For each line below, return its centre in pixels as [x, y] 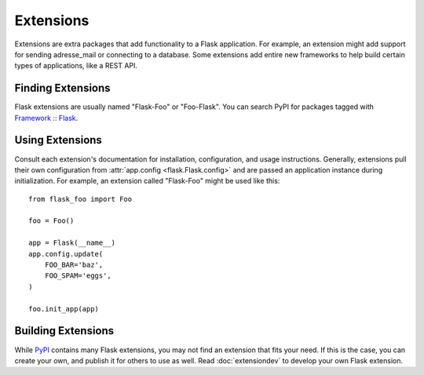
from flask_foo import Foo [80, 199]
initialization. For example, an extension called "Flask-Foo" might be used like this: [147, 181]
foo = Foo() [51, 221]
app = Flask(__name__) [72, 243]
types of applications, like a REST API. [76, 66]
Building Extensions [64, 331]
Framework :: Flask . [46, 118]
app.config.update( [66, 254]
